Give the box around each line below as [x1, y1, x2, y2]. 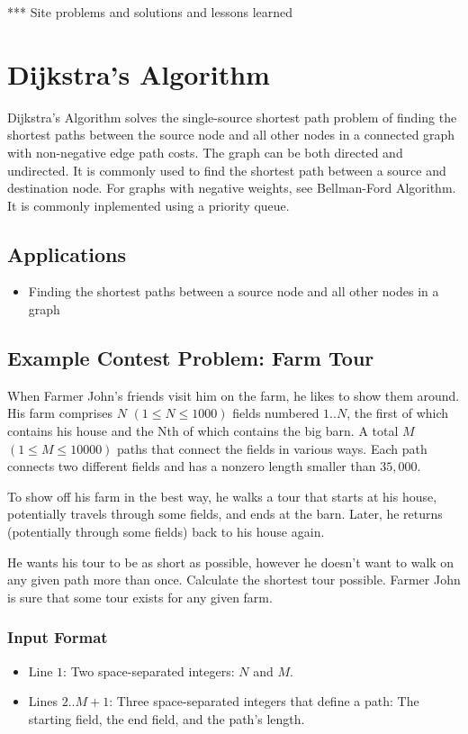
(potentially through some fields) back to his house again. [7, 522, 325, 541]
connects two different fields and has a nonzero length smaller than [7, 457, 376, 476]
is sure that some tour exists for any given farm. [7, 587, 273, 606]
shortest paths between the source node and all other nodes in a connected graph [7, 125, 455, 144]
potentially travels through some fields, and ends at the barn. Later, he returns [7, 504, 443, 523]
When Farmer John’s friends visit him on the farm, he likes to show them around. [7, 385, 460, 404]
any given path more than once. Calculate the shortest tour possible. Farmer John [7, 570, 461, 589]
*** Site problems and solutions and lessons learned [7, 3, 293, 21]
